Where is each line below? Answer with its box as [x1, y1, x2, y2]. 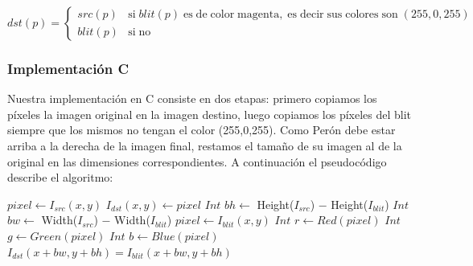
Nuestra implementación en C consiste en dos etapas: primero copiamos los [7, 90, 377, 107]
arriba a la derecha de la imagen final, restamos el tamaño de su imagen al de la [7, 137, 402, 153]
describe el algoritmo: [7, 169, 113, 186]
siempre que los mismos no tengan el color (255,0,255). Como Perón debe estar [7, 121, 396, 138]
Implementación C [7, 58, 130, 78]
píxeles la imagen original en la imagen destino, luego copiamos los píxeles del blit [7, 105, 412, 122]
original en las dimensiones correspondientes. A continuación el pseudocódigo [7, 153, 387, 170]
